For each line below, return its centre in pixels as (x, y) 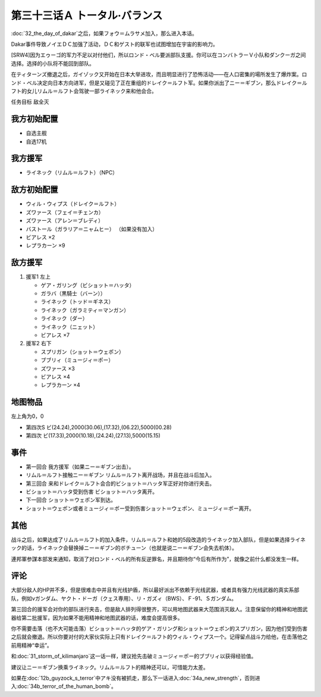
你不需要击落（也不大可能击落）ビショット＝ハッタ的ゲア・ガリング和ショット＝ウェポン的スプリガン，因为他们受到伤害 (159, 629)
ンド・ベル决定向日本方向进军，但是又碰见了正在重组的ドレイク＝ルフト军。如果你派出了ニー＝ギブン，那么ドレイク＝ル (159, 83)
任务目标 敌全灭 (30, 102)
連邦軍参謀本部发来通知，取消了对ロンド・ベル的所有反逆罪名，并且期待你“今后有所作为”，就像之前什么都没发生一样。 (157, 559)
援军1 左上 (38, 277)
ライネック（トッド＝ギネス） (77, 302)
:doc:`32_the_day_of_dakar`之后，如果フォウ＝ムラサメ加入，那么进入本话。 (104, 33)
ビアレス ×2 (40, 237)
